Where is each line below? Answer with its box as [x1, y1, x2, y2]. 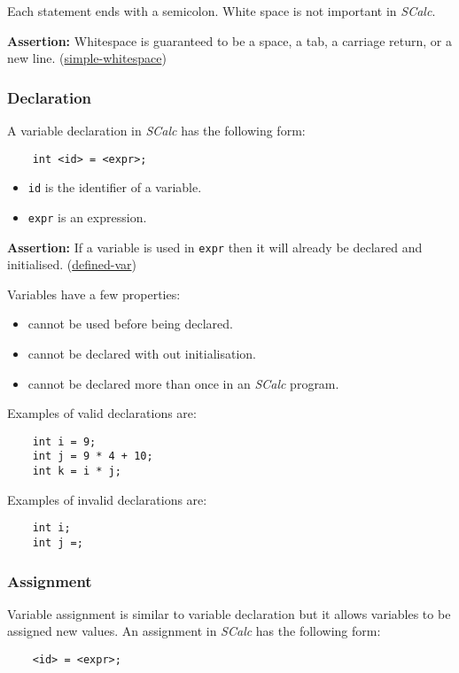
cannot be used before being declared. [27, 314, 233, 333]
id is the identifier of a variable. [27, 178, 202, 197]
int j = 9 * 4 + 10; [32, 450, 153, 463]
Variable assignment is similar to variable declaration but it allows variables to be [7, 604, 451, 623]
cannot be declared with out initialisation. [27, 344, 257, 362]
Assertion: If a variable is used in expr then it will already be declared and [7, 237, 423, 256]
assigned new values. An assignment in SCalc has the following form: [7, 622, 381, 640]
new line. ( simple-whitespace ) [7, 49, 167, 67]
